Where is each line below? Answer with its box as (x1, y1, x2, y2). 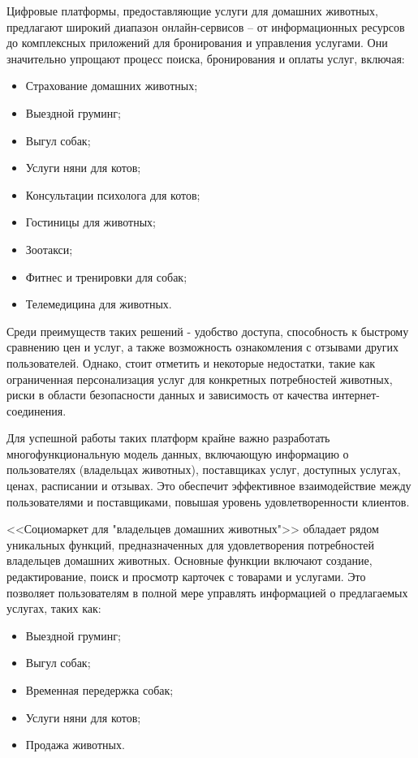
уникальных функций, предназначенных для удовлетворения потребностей (6, 536, 375, 553)
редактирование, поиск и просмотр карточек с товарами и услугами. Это (6, 568, 366, 585)
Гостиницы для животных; (25, 213, 156, 230)
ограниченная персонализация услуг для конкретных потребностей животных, (6, 370, 393, 387)
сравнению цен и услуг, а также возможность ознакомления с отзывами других (6, 338, 399, 355)
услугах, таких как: (6, 600, 101, 617)
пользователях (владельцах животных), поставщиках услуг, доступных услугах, (6, 461, 401, 478)
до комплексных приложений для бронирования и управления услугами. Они (6, 34, 388, 51)
